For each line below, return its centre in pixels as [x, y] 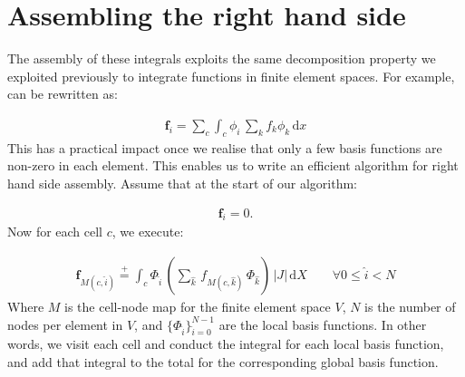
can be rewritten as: [63, 94]
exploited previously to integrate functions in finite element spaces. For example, [231, 76]
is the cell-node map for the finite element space [198, 306]
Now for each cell [55, 232]
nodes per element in [65, 324]
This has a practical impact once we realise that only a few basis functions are [225, 147]
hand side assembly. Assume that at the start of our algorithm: [182, 183]
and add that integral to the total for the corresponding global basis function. [223, 361]
